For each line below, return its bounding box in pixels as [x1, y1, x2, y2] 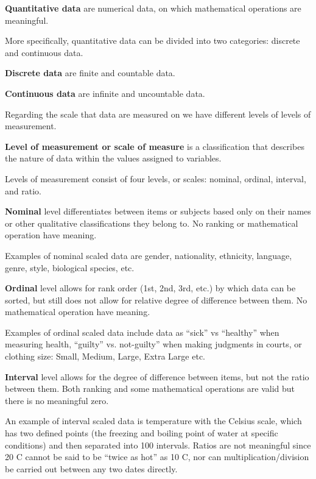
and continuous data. [5, 46, 83, 59]
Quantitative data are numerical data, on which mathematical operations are [5, 2, 301, 14]
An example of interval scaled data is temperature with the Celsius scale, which [5, 414, 302, 427]
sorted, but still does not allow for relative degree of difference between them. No [5, 293, 307, 306]
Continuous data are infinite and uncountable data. [5, 87, 205, 99]
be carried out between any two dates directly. [5, 462, 178, 475]
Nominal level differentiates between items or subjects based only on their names [5, 205, 311, 218]
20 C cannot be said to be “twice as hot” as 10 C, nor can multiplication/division [5, 450, 309, 463]
